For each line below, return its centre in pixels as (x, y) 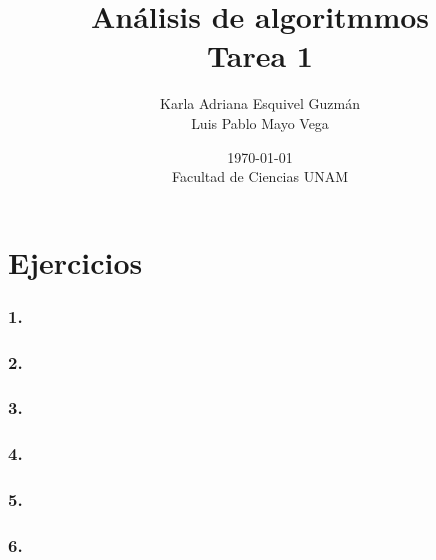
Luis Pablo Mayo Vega (260, 122)
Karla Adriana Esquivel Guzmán (260, 103)
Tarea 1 (260, 55)
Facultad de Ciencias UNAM (260, 176)
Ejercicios (75, 261)
